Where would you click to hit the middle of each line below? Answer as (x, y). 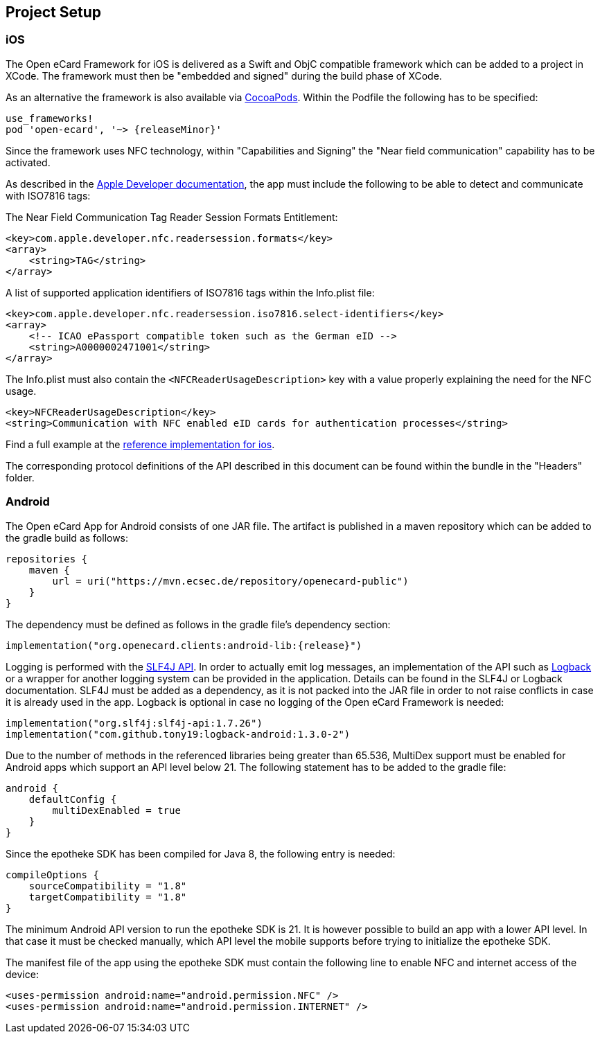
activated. (28, 162)
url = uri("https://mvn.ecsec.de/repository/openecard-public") (230, 581)
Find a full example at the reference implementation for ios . (140, 444)
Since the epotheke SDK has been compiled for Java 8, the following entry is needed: (201, 853)
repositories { (47, 559)
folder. (20, 477)
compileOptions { (52, 874)
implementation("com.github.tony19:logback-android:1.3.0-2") (178, 734)
